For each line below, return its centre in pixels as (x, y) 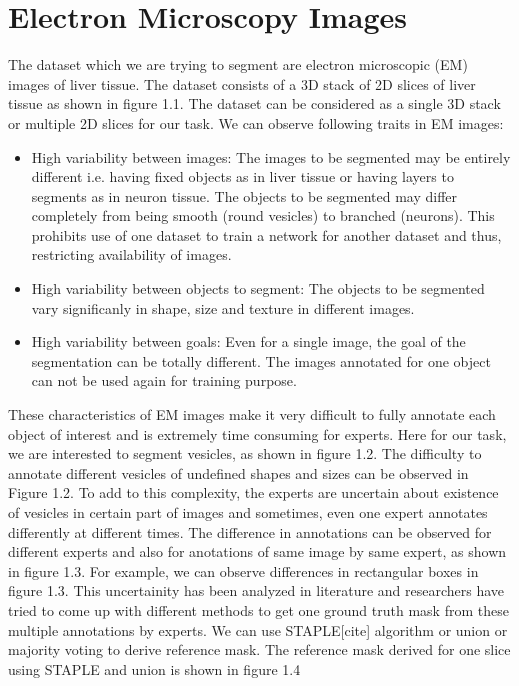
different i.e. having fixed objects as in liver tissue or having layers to (242, 176)
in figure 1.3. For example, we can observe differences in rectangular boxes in (243, 570)
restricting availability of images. (131, 254)
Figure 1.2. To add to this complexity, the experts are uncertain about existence (253, 492)
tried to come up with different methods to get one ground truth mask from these (258, 609)
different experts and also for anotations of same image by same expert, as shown (257, 551)
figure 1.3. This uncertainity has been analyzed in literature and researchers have (256, 590)
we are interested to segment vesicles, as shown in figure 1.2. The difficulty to (245, 453)
